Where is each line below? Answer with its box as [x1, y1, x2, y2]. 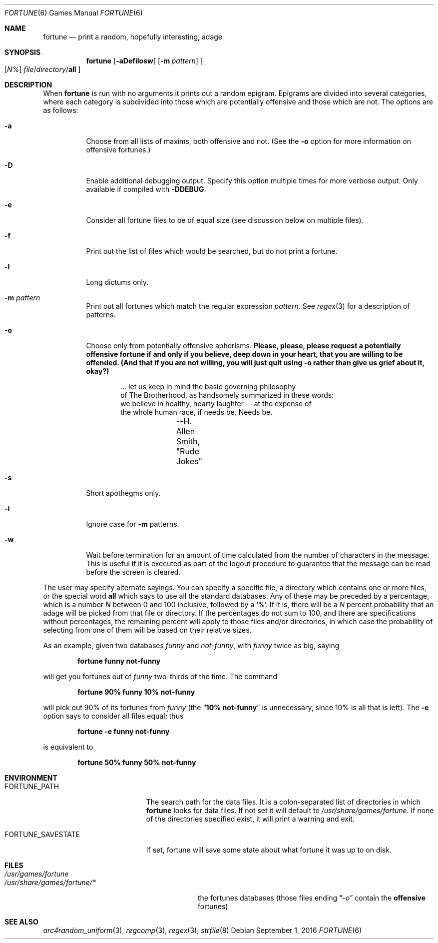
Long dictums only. [86, 278, 149, 286]
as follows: [43, 106, 78, 114]
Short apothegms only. [86, 489, 161, 497]
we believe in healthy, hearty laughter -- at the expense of [120, 399, 312, 408]
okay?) [86, 367, 109, 375]
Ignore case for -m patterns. [86, 520, 179, 528]
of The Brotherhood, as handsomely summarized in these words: [120, 391, 334, 399]
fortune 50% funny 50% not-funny [77, 758, 196, 767]
